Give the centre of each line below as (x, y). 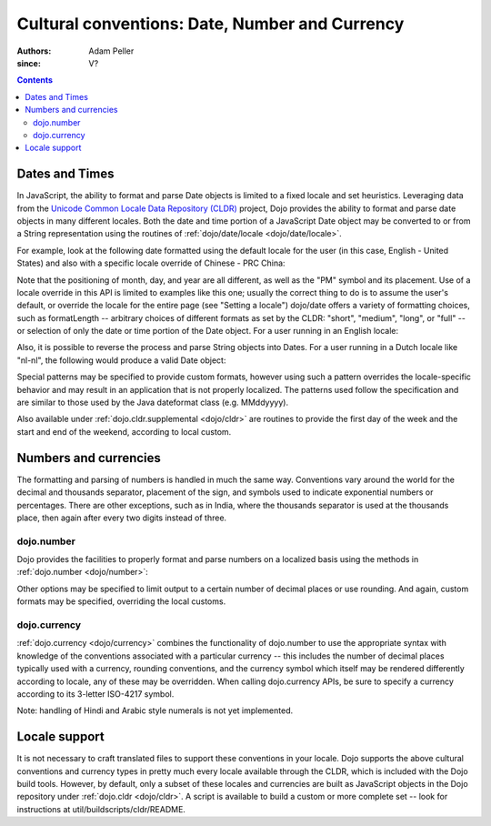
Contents (35, 80)
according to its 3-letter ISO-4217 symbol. (95, 694)
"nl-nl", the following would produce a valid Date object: (121, 360)
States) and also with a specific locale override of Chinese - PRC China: (151, 263)
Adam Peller (111, 51)
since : (29, 63)
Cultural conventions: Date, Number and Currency (210, 24)
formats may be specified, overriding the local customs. (121, 601)
